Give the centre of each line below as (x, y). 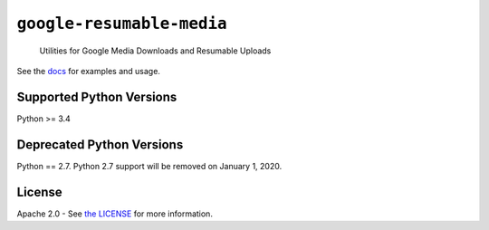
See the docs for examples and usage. (88, 71)
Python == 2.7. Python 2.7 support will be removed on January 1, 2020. (149, 166)
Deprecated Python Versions (100, 144)
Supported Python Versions (97, 96)
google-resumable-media (122, 24)
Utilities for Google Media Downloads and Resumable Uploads (155, 51)
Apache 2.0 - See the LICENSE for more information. (115, 214)
